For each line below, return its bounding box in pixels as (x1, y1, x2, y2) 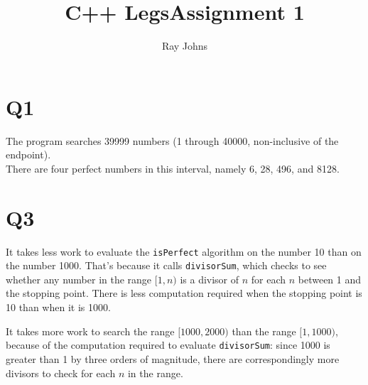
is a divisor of (180, 271, 239, 286)
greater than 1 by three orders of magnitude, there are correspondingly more (6, 351, 340, 366)
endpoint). (6, 147, 51, 162)
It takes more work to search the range (6, 323, 175, 338)
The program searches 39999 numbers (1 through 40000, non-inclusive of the (6, 133, 339, 148)
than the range (232, 323, 296, 338)
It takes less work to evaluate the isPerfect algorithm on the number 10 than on (6, 244, 362, 259)
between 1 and (298, 271, 362, 286)
